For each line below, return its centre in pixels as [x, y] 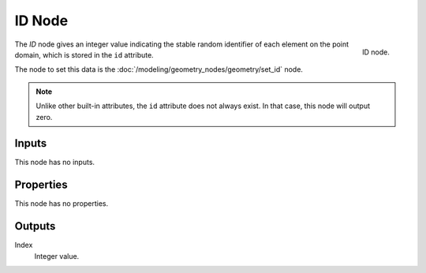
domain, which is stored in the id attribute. [84, 54]
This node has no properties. [62, 204]
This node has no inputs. [54, 163]
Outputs [35, 226]
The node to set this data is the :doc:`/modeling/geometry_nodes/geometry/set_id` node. [159, 69]
